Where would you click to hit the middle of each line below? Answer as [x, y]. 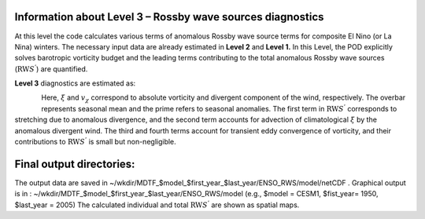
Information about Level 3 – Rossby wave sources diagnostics [169, 17]
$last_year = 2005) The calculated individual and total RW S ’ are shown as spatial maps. [157, 204]
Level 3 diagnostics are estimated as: [75, 83]
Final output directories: [75, 164]
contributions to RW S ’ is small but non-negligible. [95, 141]
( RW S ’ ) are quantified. [51, 69]
